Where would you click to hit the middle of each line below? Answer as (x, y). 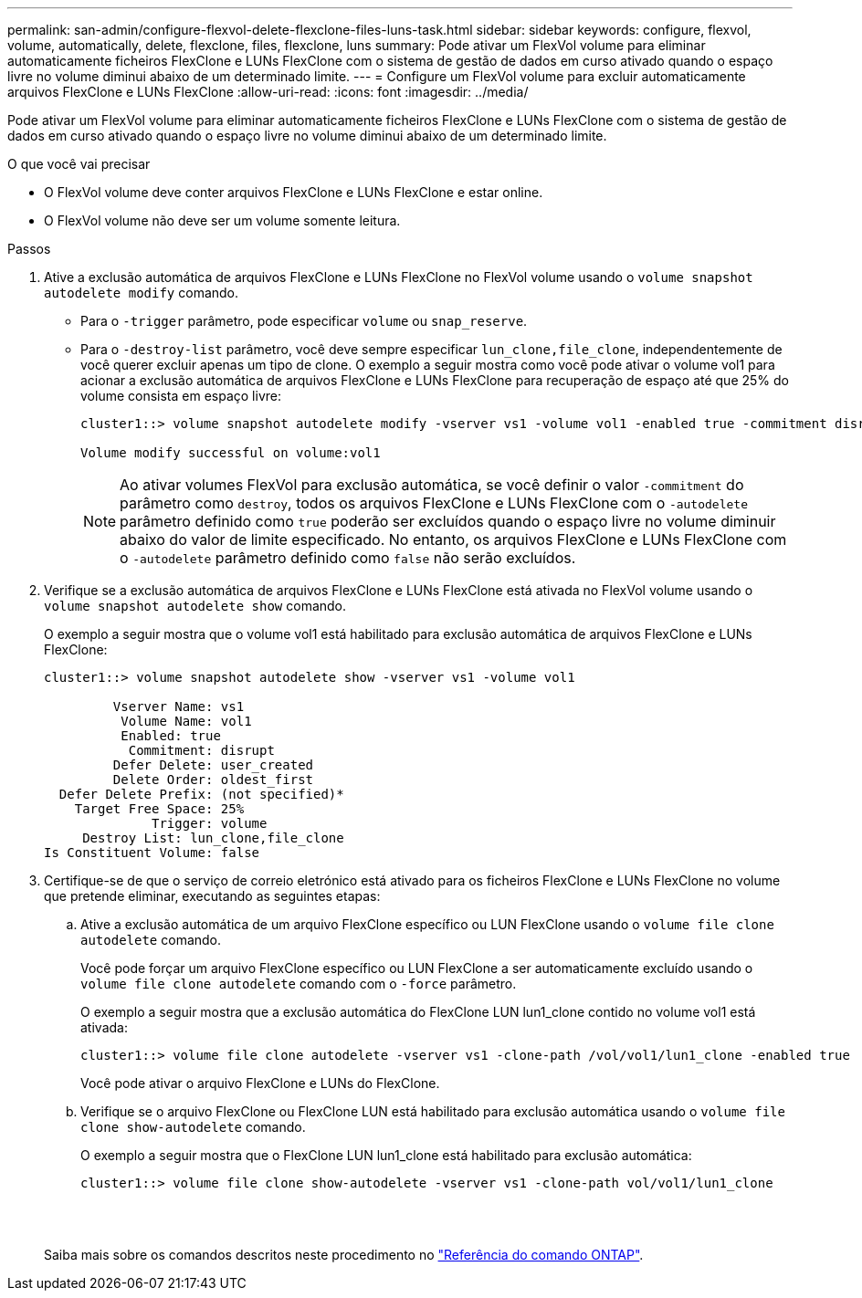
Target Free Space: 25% (159, 809)
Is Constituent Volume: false (152, 853)
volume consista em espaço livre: (181, 396)
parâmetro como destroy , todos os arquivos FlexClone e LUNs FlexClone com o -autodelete (434, 503)
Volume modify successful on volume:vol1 (231, 453)
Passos (29, 249)
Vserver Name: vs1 (179, 707)
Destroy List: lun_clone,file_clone (213, 838)
